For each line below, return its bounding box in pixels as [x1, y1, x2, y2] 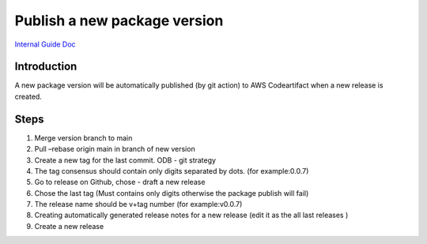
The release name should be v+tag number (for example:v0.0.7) [34, 200, 243, 209]
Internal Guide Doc [14, 39, 76, 49]
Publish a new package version [14, 12, 224, 29]
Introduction [14, 60, 77, 73]
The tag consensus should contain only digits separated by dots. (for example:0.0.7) [34, 166, 309, 175]
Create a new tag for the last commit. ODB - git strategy [34, 155, 217, 165]
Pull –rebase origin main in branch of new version [34, 145, 195, 154]
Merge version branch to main [34, 133, 133, 142]
